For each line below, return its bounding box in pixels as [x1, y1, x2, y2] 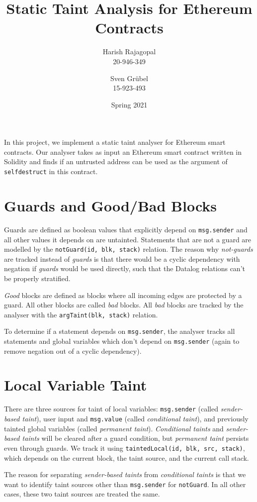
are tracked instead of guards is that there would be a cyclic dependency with [4, 253, 240, 264]
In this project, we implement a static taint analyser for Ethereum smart [4, 137, 226, 147]
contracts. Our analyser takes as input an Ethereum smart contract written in [4, 146, 242, 157]
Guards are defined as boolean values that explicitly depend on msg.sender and [4, 224, 248, 234]
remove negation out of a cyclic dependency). [4, 345, 142, 356]
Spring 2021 [111, 99, 148, 109]
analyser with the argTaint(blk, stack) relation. [4, 309, 158, 319]
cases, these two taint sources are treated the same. [4, 489, 160, 499]
